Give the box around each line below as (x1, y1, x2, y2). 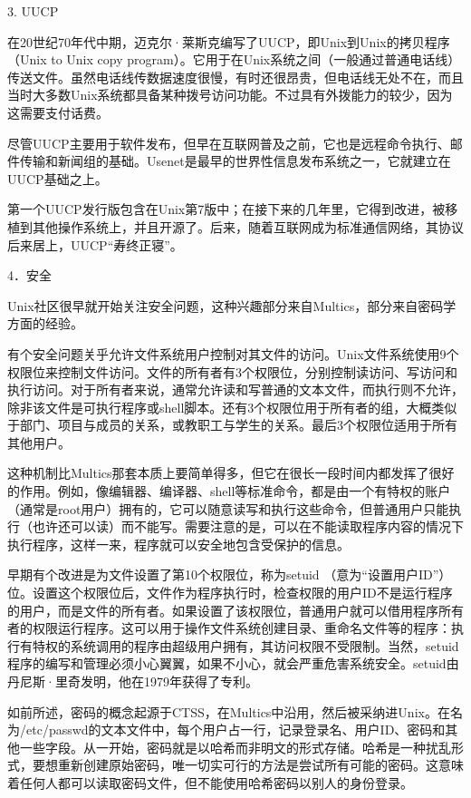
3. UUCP (7, 2, 59, 20)
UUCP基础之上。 (7, 169, 108, 188)
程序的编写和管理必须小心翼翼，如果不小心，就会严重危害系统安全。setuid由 (7, 654, 459, 673)
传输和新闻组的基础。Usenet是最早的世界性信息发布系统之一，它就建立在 (19, 151, 451, 170)
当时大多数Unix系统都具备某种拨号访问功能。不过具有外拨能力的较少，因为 (7, 85, 453, 104)
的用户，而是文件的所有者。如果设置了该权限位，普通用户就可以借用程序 (7, 600, 438, 619)
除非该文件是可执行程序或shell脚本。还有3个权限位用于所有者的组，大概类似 (7, 397, 457, 416)
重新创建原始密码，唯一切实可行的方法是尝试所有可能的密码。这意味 (57, 755, 464, 774)
